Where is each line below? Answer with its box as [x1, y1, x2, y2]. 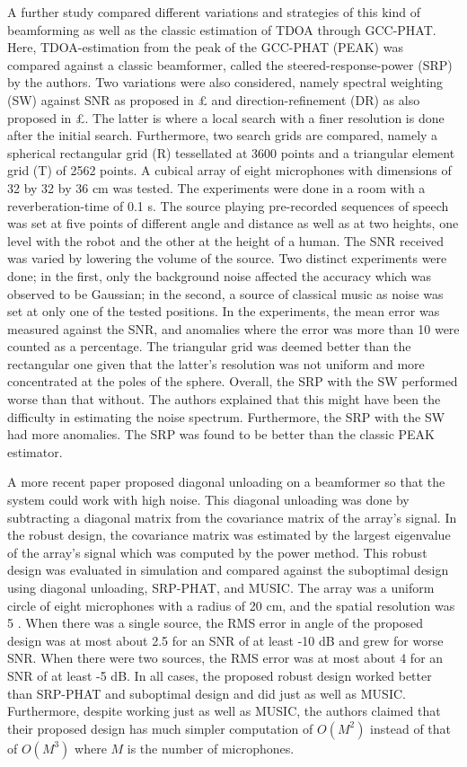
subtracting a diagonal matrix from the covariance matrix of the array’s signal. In [7, 507, 457, 526]
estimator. [7, 442, 63, 461]
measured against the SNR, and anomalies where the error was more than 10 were [7, 319, 460, 338]
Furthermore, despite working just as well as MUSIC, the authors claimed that [7, 701, 441, 720]
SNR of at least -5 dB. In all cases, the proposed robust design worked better [7, 666, 432, 684]
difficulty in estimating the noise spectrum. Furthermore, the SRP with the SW [7, 407, 445, 426]
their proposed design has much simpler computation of [7, 719, 313, 737]
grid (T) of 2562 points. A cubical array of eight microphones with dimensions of [7, 161, 452, 180]
